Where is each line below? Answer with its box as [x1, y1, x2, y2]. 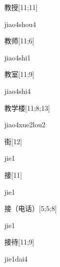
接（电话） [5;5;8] [4, 203, 57, 214]
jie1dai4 [4, 253, 28, 264]
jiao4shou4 [4, 18, 36, 29]
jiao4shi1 [4, 52, 31, 62]
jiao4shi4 [4, 85, 31, 96]
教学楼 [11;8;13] [4, 102, 50, 113]
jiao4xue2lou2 [4, 119, 46, 130]
